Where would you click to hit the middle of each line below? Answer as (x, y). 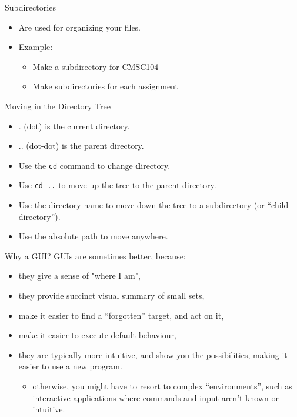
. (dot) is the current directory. (74, 126)
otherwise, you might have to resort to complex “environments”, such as (162, 386)
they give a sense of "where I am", (79, 276)
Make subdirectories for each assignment (105, 86)
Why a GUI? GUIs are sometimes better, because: (95, 256)
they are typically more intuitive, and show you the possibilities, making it (153, 354)
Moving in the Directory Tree (58, 106)
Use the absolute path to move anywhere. (93, 236)
